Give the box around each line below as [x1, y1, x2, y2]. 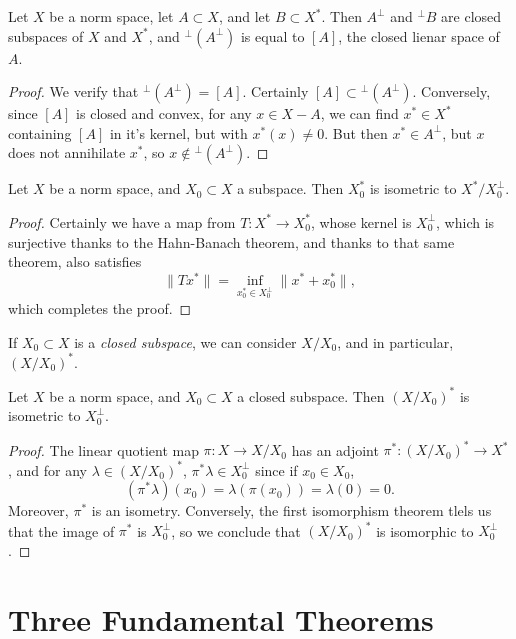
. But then [324, 122, 388, 143]
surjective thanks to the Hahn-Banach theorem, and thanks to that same [8, 231, 455, 252]
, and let [218, 6, 271, 26]
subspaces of [8, 25, 84, 46]
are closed [441, 6, 502, 26]
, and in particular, [337, 331, 454, 352]
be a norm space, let [49, 6, 174, 26]
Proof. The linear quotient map [8, 439, 199, 460]
